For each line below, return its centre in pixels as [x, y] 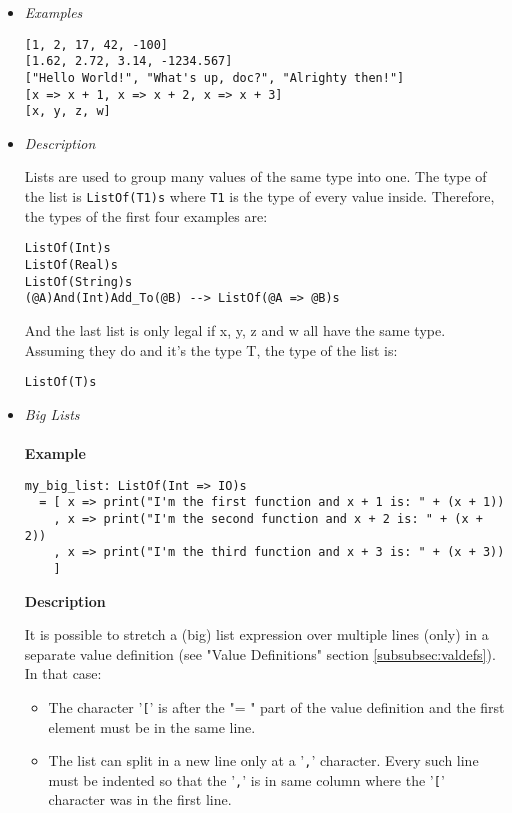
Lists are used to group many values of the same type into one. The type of [255, 176]
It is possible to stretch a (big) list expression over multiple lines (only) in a [256, 634]
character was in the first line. [140, 799]
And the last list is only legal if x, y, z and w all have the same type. [235, 329]
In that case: [63, 673]
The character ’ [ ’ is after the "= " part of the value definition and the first [276, 706]
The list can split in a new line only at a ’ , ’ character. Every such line [263, 760]
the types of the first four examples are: [146, 215]
